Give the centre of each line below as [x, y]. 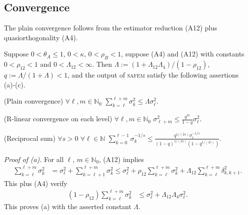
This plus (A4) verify [36, 183]
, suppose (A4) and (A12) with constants [183, 54]
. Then [102, 64]
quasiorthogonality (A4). [41, 37]
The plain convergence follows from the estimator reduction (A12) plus [110, 28]
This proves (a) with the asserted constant [68, 206]
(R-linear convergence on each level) [58, 119]
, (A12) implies [122, 159]
